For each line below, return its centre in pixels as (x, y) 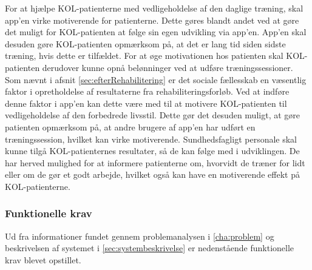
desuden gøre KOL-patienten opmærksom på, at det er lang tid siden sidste (145, 43)
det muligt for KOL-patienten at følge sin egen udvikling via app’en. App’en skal (156, 32)
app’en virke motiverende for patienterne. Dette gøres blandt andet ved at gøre (152, 20)
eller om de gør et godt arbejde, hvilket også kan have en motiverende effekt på (152, 174)
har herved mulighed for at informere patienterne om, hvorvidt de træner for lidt (155, 162)
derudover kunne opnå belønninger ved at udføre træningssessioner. (168, 67)
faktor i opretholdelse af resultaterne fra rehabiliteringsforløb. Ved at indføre (147, 91)
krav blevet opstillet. (43, 259)
